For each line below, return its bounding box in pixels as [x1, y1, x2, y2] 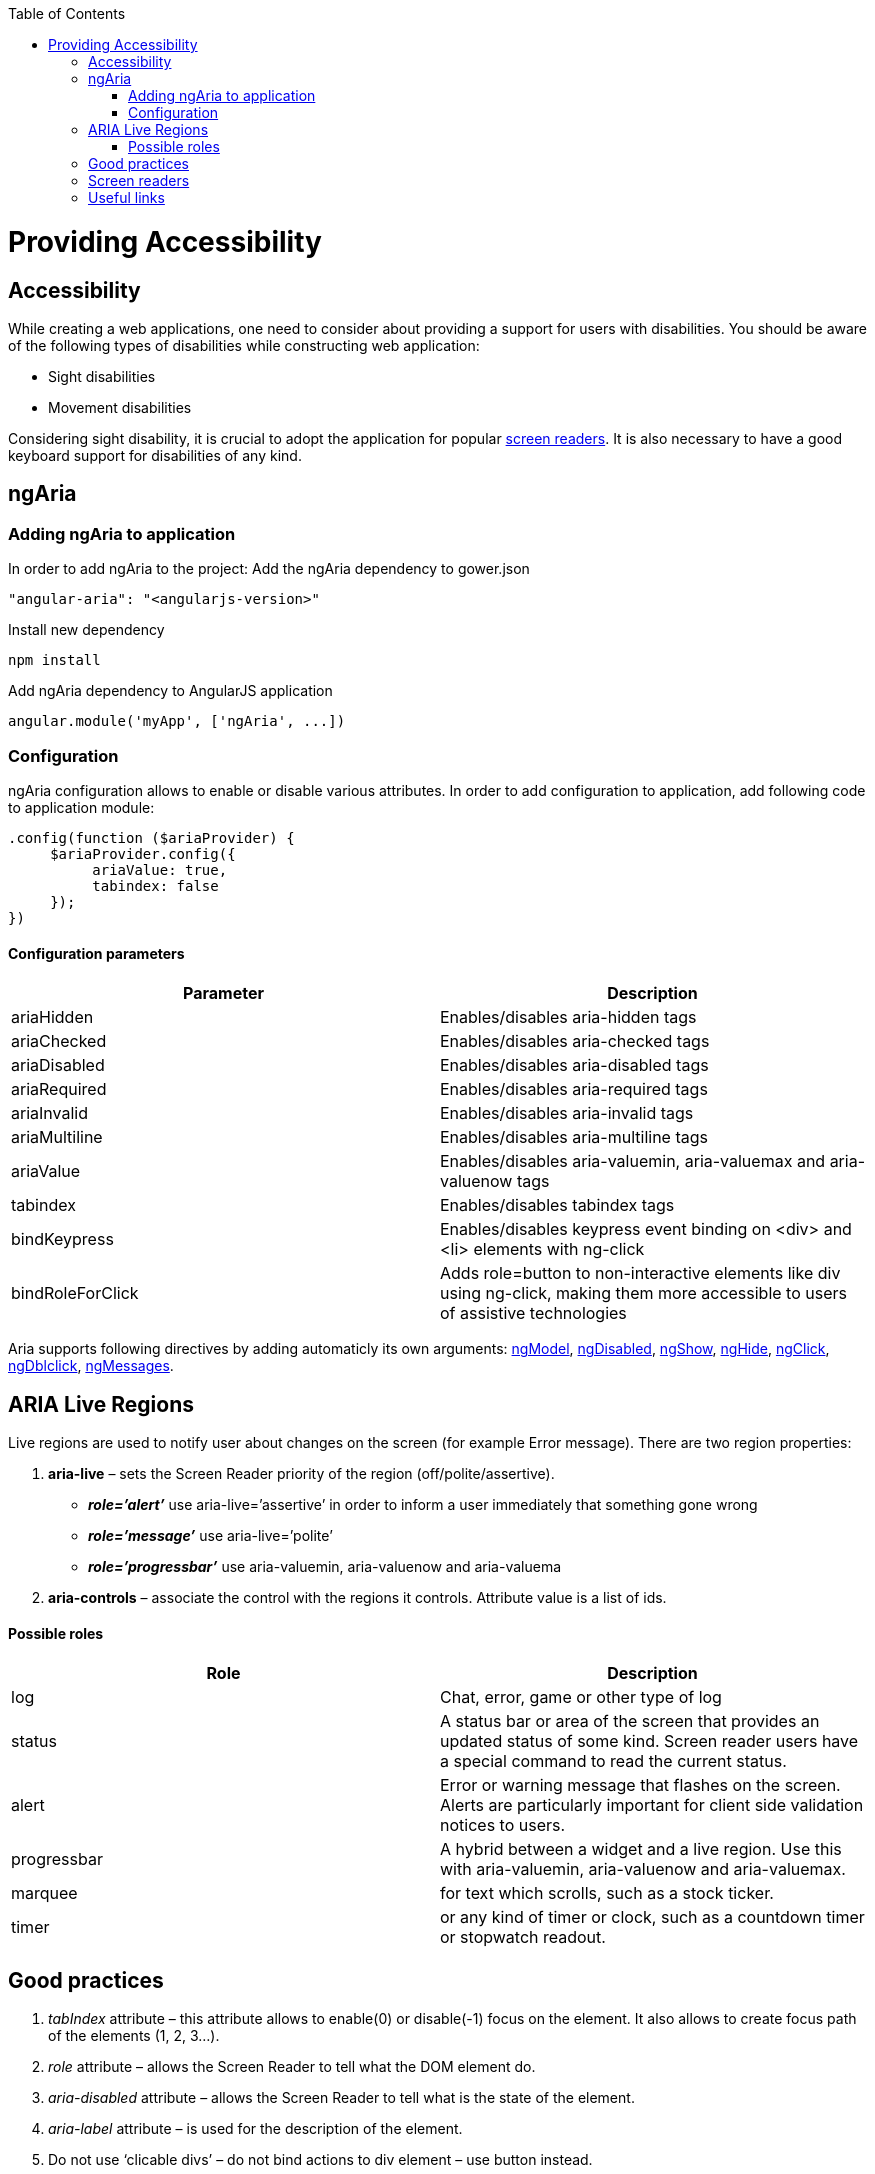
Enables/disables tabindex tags [440, 1195, 675, 1216]
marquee [11, 1883, 78, 1904]
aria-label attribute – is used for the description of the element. [48, 2120, 463, 2138]
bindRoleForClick [11, 1283, 139, 1304]
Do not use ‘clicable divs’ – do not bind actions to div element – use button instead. [48, 2151, 593, 2169]
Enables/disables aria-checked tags [440, 1031, 710, 1052]
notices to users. [440, 1815, 566, 1836]
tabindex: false [92, 877, 219, 894]
